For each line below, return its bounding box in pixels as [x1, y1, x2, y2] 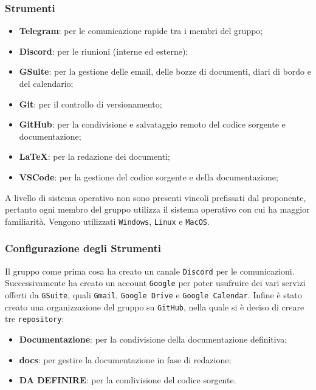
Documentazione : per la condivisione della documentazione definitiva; [19, 332, 287, 345]
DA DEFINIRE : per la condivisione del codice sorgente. [19, 374, 236, 386]
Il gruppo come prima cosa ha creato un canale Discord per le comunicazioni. [5, 264, 295, 277]
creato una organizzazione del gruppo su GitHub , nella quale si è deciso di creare [5, 300, 304, 313]
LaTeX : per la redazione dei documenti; [19, 150, 170, 163]
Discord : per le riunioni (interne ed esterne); [19, 44, 188, 57]
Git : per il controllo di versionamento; [19, 97, 162, 110]
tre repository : [5, 312, 64, 325]
